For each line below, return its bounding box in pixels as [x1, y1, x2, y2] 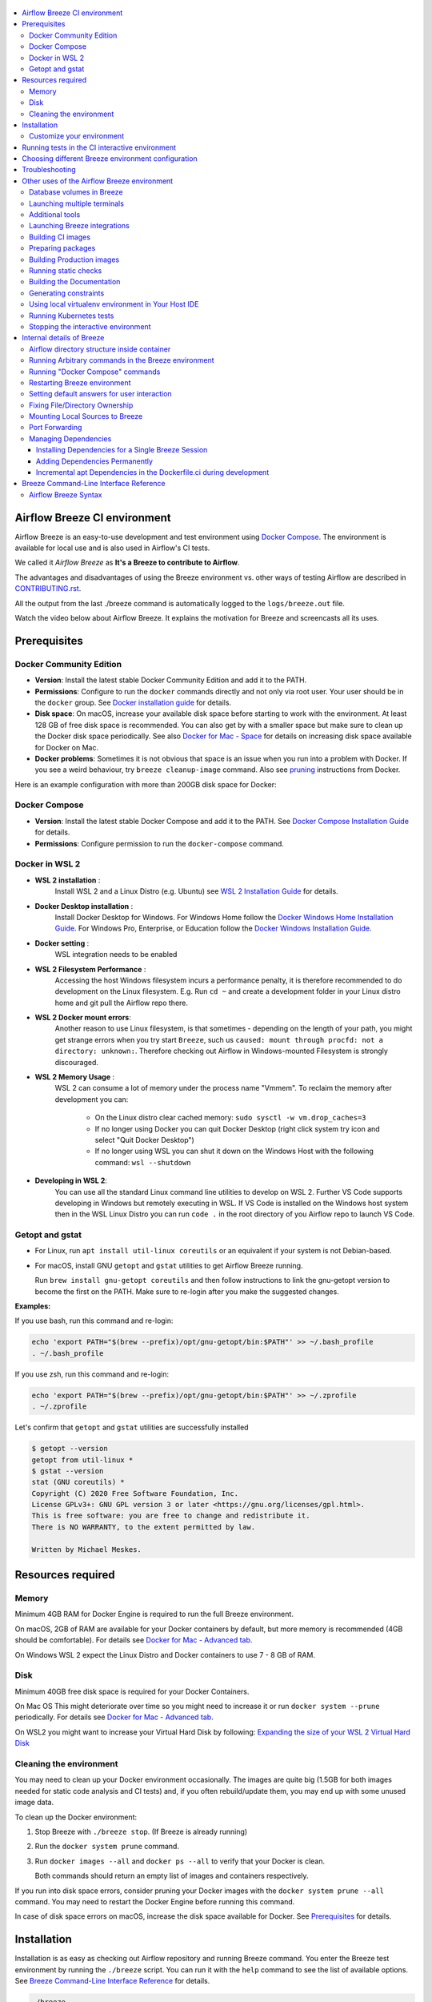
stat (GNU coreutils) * [31, 1477, 126, 1487]
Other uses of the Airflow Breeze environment [22, 176, 174, 186]
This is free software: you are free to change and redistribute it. [31, 1511, 310, 1521]
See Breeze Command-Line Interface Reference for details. [14, 1976, 210, 1985]
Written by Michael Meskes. [31, 1545, 142, 1554]
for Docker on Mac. [34, 742, 99, 752]
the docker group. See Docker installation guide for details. [34, 697, 232, 707]
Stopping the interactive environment [29, 321, 151, 332]
